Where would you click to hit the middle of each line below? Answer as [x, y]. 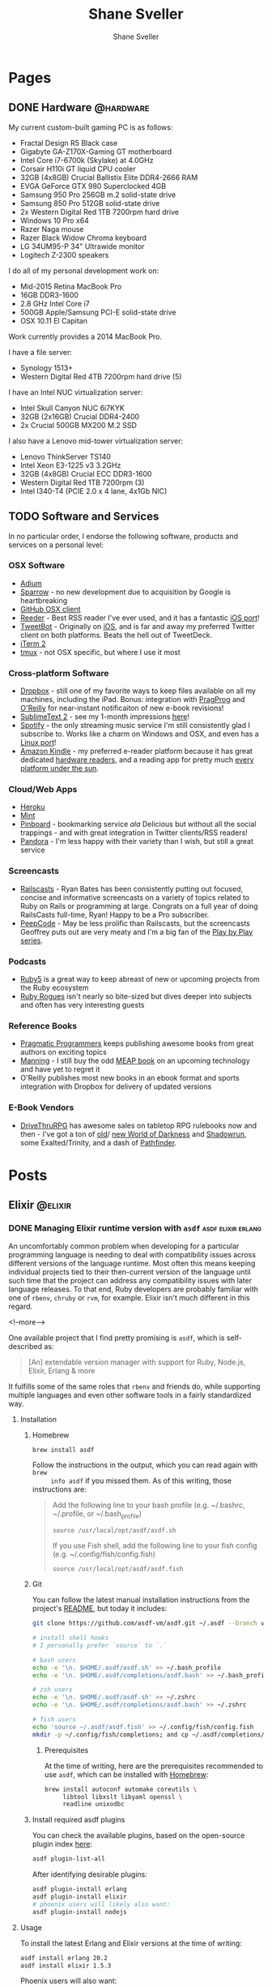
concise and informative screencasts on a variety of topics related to [134, 897]
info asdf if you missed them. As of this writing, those [141, 1481]
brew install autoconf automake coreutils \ [121, 1789]
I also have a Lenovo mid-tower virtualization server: [96, 441]
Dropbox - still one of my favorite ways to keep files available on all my [138, 691]
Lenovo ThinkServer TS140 [66, 456]
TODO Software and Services [84, 517]
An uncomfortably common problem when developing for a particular [124, 1246]
